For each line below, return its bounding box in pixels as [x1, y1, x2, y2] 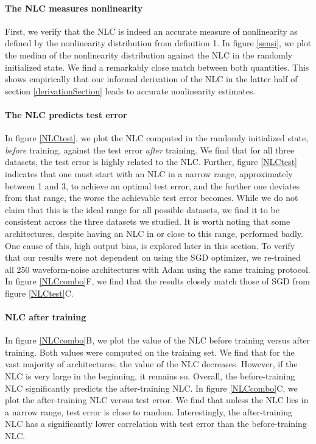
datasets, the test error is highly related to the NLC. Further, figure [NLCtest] [5, 155, 297, 168]
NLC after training [5, 311, 86, 323]
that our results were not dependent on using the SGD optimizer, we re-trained [5, 251, 301, 264]
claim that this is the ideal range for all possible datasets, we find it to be [5, 203, 279, 216]
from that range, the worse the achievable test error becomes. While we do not [5, 191, 298, 204]
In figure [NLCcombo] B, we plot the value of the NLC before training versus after [5, 334, 311, 347]
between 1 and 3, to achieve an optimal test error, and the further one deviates [5, 179, 300, 192]
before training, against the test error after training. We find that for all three [5, 143, 295, 156]
